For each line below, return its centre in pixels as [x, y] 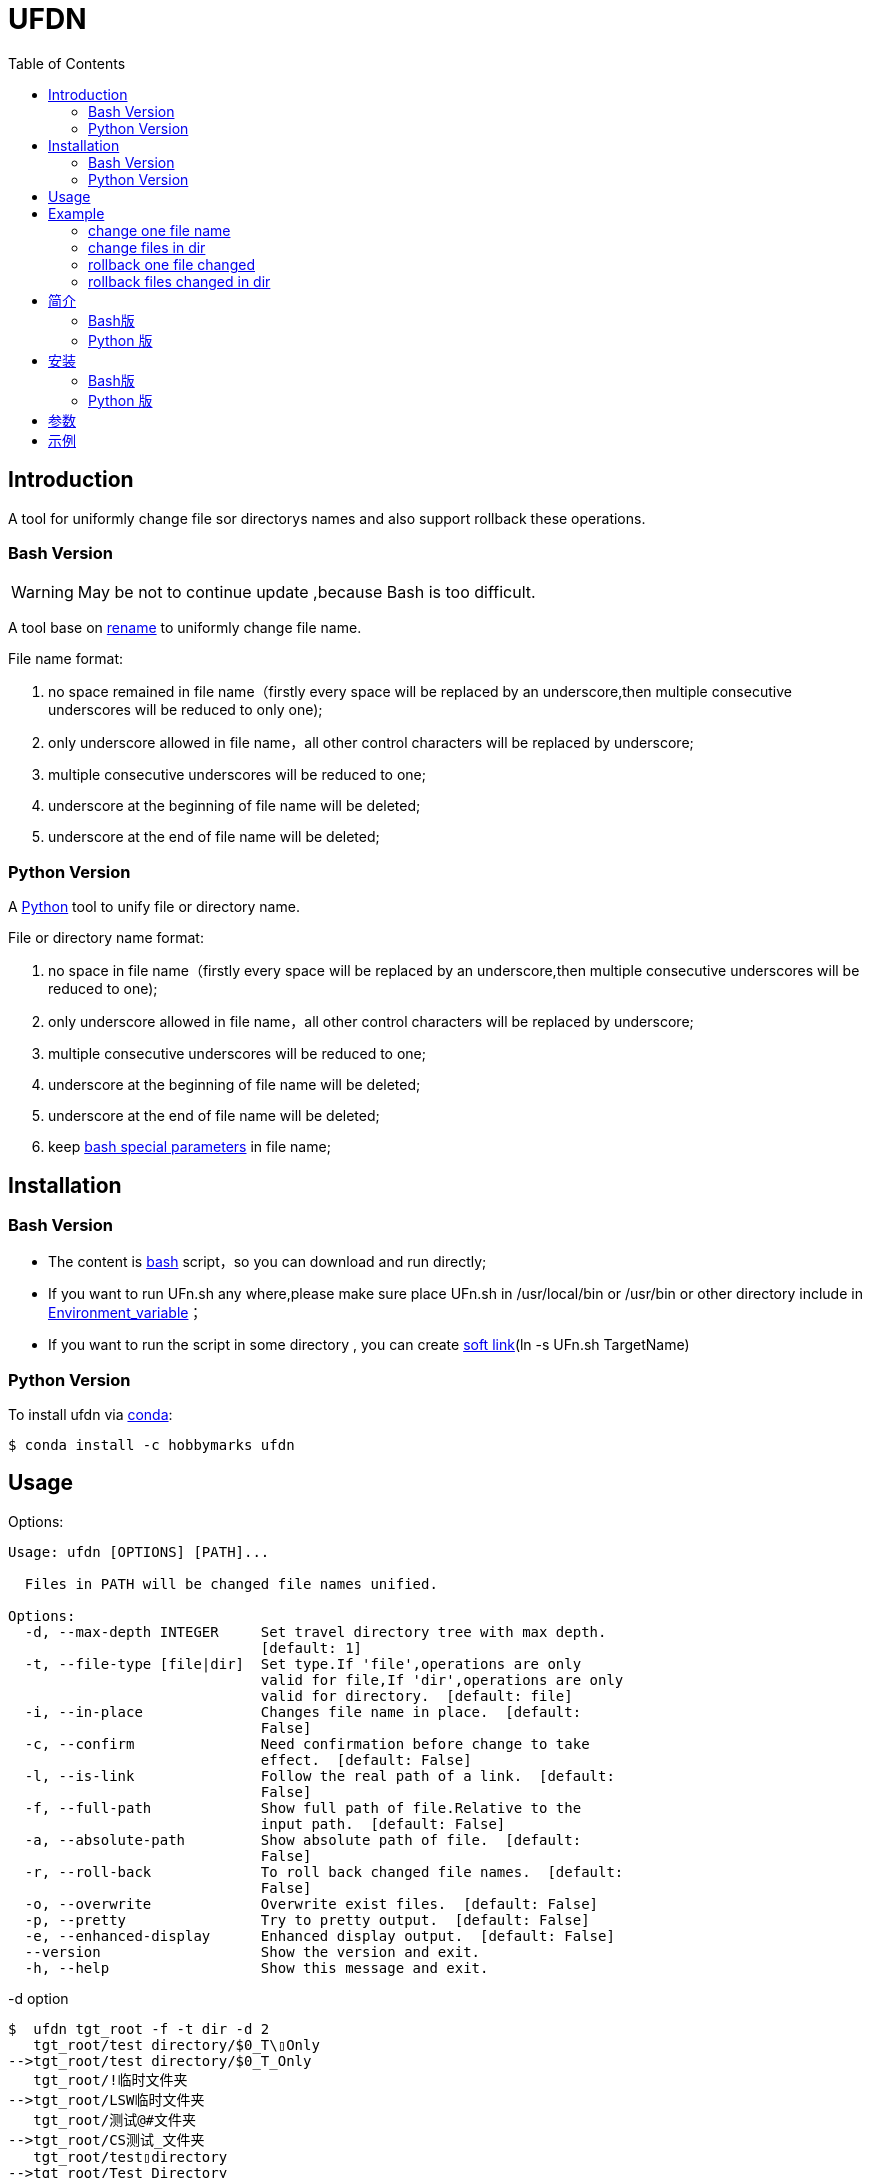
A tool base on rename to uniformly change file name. [185, 628]
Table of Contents [67, 63]
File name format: [66, 659]
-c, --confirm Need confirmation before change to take [307, 1743]
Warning [42, 592]
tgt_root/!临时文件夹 [110, 2079]
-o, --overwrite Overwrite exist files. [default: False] [311, 1903]
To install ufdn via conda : [90, 1415]
